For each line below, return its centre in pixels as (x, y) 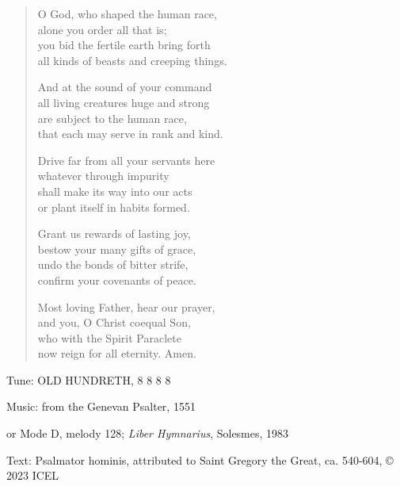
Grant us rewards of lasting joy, (114, 233)
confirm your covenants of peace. (117, 279)
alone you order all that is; (102, 29)
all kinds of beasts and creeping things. (132, 60)
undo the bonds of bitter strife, (113, 264)
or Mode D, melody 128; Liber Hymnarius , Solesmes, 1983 (148, 433)
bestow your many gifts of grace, (117, 249)
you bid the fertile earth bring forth (124, 45)
